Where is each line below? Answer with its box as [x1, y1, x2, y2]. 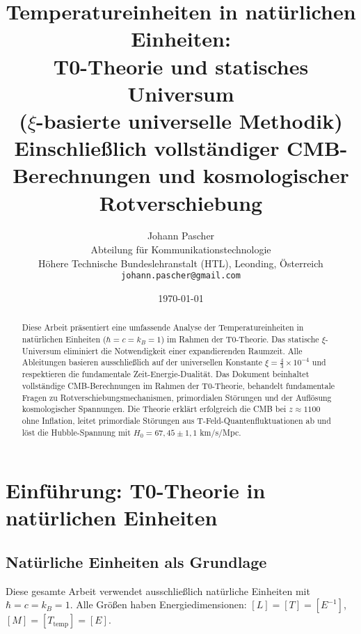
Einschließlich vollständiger [14, 134, 280, 162]
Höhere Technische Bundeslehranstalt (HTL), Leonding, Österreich [38, 255, 323, 270]
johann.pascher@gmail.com [121, 271, 241, 281]
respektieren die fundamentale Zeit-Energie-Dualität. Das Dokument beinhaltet [22, 368, 310, 380]
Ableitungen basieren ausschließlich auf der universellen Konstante [22, 356, 263, 368]
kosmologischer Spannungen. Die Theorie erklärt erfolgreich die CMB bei [22, 403, 287, 415]
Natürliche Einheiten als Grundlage [6, 551, 267, 573]
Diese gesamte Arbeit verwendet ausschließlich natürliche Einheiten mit [6, 583, 310, 598]
